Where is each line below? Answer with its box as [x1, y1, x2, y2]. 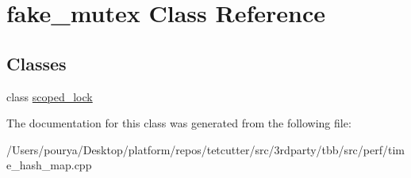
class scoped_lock [6, 88, 93, 104]
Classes [6, 51, 67, 75]
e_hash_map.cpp [6, 157, 92, 173]
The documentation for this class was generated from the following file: [6, 115, 351, 131]
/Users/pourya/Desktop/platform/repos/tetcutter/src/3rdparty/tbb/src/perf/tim [6, 141, 405, 157]
